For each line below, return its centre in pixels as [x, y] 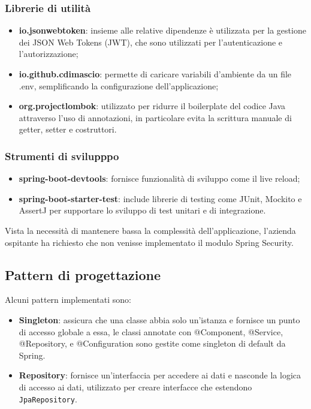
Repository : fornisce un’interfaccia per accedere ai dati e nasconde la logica [160, 375]
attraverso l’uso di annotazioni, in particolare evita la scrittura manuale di [155, 117]
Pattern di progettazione [83, 274]
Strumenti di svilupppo [62, 156]
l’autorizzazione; [49, 54]
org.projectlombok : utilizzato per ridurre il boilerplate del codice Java [152, 106]
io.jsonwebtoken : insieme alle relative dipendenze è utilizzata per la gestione [162, 30]
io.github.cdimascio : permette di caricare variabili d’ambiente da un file [155, 74]
